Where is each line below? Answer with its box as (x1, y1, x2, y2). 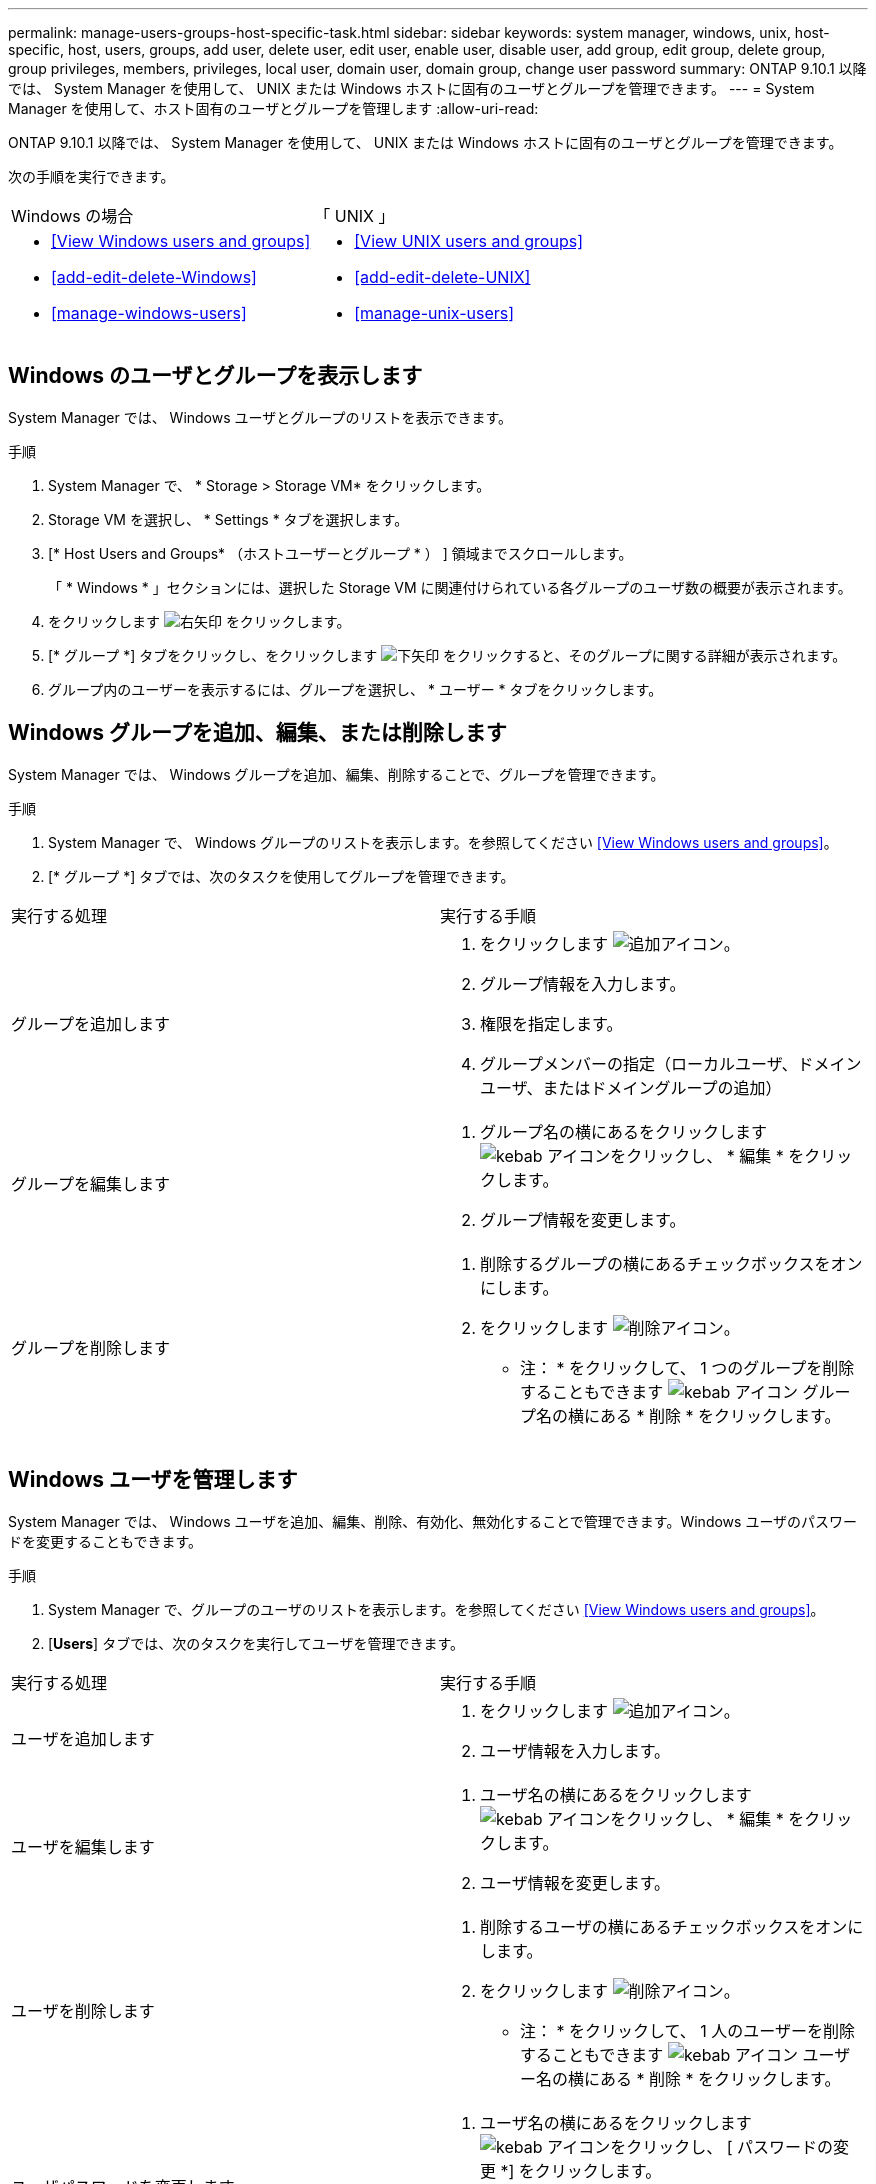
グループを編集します (11, 1173, 171, 1194)
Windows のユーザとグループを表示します (8, 363, 423, 389)
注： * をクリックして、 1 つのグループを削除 (520, 1357, 855, 1378)
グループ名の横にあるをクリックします (480, 1121, 768, 1142)
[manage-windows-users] (51, 303, 247, 323)
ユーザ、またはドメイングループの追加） (480, 1077, 782, 1098)
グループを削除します (11, 1337, 171, 1358)
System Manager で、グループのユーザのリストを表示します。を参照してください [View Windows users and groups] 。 (48, 1600, 825, 1618)
